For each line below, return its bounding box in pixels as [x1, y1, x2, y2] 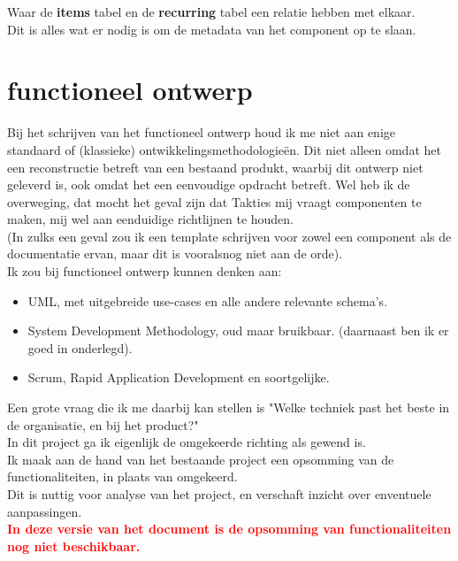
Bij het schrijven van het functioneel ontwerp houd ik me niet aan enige [7, 123, 396, 142]
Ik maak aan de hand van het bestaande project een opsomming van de [7, 450, 394, 468]
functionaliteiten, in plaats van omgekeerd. [7, 467, 238, 486]
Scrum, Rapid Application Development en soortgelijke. [27, 368, 330, 387]
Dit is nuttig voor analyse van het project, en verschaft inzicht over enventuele [7, 485, 431, 503]
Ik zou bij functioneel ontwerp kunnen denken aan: [7, 262, 282, 280]
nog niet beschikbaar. [7, 536, 141, 555]
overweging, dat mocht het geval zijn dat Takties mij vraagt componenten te [7, 192, 422, 211]
